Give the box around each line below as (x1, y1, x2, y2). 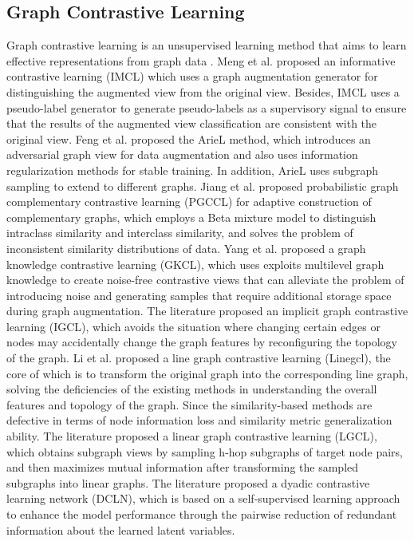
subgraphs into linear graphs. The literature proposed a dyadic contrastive (6, 474, 370, 491)
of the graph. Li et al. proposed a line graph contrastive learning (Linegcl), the (6, 349, 391, 366)
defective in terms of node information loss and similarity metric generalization (6, 412, 392, 428)
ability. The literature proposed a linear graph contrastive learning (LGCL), (6, 428, 377, 444)
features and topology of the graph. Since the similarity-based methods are (6, 396, 373, 413)
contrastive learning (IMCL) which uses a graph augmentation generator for (6, 68, 378, 85)
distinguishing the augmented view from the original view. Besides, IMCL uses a (6, 83, 400, 100)
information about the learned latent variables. (6, 521, 235, 538)
